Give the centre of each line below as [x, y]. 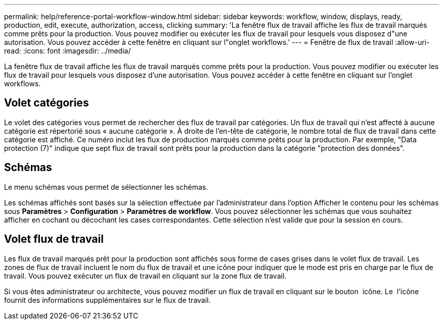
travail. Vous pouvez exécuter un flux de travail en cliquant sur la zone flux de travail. [145, 276]
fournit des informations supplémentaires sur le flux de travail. [107, 300]
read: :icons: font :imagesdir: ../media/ [68, 51]
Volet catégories [47, 103]
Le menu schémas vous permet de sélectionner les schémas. [106, 187]
